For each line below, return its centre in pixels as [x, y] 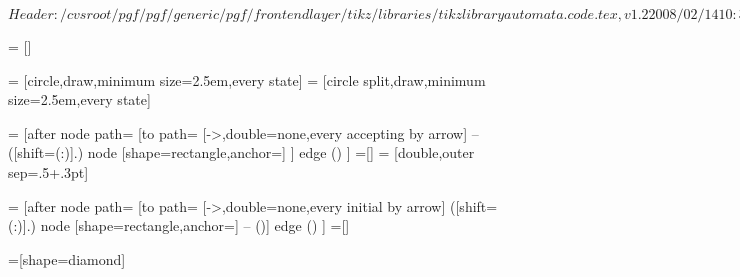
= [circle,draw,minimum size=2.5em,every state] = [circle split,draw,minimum [247, 79]
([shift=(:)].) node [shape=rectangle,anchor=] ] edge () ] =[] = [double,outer [241, 152]
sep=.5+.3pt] [48, 171]
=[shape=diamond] [67, 258]
